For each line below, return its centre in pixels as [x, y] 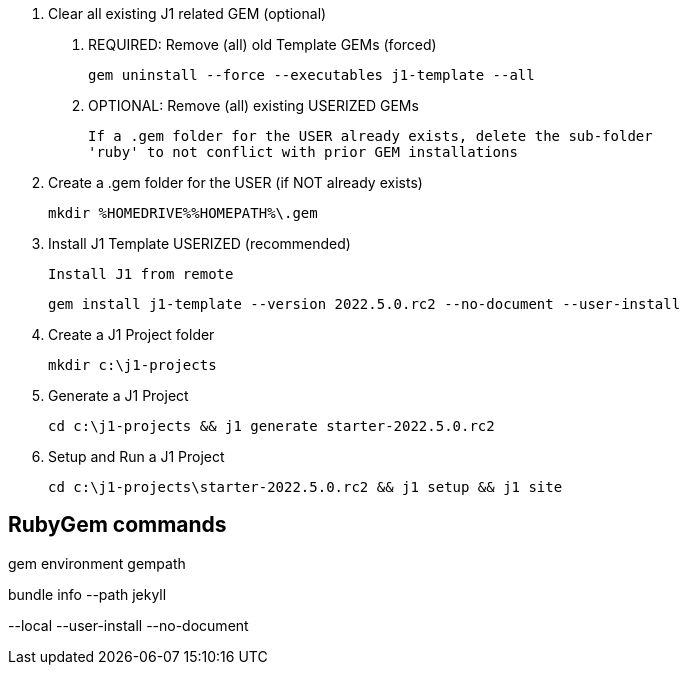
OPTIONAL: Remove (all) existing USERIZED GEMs [253, 105]
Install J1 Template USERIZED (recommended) [199, 243]
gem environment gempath [97, 563]
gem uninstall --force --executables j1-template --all [311, 75]
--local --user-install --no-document [128, 625]
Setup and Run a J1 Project [136, 456]
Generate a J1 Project [118, 395]
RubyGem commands [117, 525]
